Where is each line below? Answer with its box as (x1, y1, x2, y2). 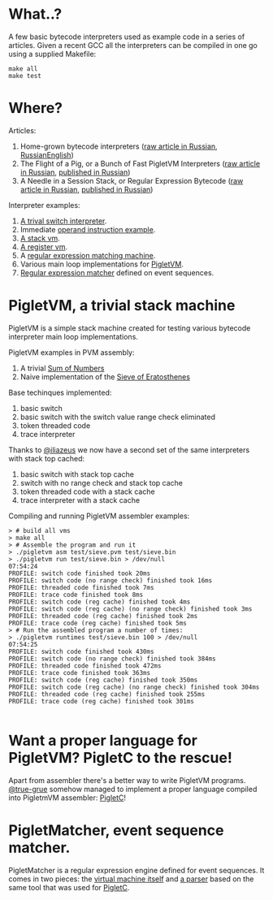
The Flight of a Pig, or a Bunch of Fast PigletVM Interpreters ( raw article (19, 158, 261, 168)
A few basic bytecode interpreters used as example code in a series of (8, 32, 245, 41)
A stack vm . (19, 233, 61, 243)
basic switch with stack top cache (19, 469, 134, 479)
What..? (8, 5, 63, 24)
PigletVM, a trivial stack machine (8, 296, 236, 315)
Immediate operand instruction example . (19, 224, 156, 234)
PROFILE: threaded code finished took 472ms (8, 661, 162, 670)
